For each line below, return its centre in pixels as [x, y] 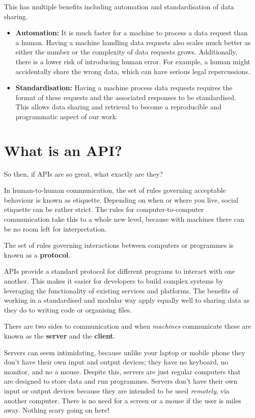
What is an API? [63, 150]
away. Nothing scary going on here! [57, 410]
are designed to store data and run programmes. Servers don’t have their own [121, 381]
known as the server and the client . [60, 335]
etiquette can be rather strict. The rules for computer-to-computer [104, 209]
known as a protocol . [37, 254]
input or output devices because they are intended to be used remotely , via [117, 390]
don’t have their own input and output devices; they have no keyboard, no [116, 362]
